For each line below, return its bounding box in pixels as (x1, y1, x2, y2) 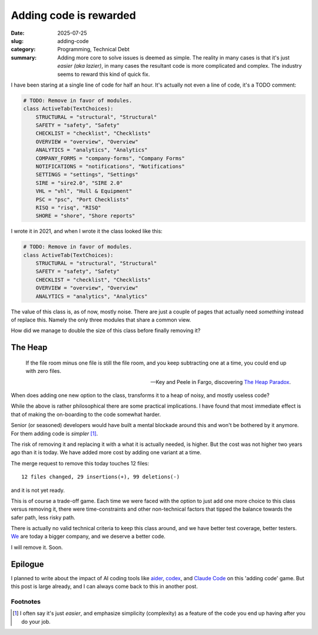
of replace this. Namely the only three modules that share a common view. (11, 316, 191, 323)
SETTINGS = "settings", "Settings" (35, 171, 138, 178)
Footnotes (11, 597, 41, 606)
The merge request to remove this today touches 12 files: (11, 459, 150, 467)
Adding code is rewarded (11, 9, 137, 22)
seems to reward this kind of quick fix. (57, 71, 150, 78)
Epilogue (11, 559, 44, 569)
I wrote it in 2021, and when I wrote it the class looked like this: (11, 227, 163, 235)
